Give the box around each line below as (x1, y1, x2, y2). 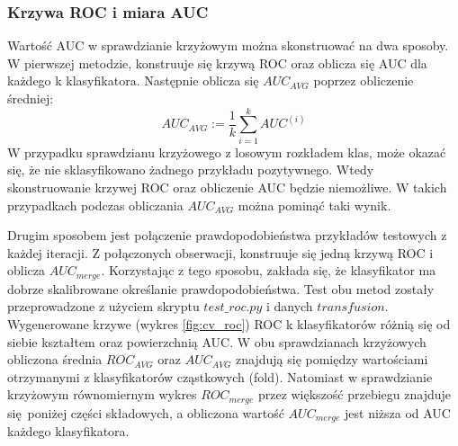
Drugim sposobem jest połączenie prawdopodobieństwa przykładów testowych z (7, 226, 447, 245)
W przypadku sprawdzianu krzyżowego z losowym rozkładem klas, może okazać (7, 142, 446, 161)
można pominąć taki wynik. (238, 195, 391, 214)
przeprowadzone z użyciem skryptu (7, 297, 200, 316)
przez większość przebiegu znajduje (257, 385, 452, 404)
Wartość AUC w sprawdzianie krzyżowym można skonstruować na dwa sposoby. (7, 36, 449, 55)
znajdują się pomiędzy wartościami (236, 350, 428, 369)
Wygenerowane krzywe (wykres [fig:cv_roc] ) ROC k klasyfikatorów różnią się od (7, 314, 451, 333)
